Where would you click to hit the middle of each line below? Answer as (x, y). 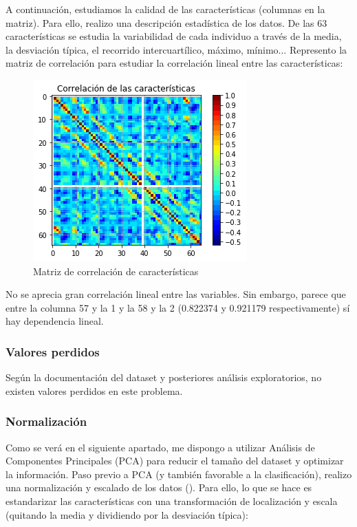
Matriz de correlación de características (116, 271)
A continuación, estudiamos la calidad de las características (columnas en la (165, 9)
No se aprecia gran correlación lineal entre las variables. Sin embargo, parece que (176, 294)
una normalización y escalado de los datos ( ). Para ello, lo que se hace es (159, 487)
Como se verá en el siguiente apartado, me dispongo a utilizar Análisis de (160, 447)
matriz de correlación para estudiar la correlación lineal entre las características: (174, 63)
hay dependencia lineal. (55, 321)
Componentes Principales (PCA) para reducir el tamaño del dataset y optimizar (175, 461)
